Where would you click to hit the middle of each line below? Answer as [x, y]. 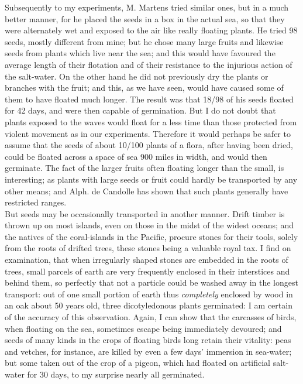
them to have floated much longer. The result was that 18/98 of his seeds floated [149, 99]
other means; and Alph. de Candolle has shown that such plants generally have [147, 191]
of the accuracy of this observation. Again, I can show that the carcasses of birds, [151, 317]
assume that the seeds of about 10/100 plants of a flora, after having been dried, [149, 145]
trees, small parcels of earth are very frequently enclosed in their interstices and [147, 271]
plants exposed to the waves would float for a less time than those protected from [151, 121]
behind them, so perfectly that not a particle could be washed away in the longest [151, 282]
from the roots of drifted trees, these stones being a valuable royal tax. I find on [148, 248]
